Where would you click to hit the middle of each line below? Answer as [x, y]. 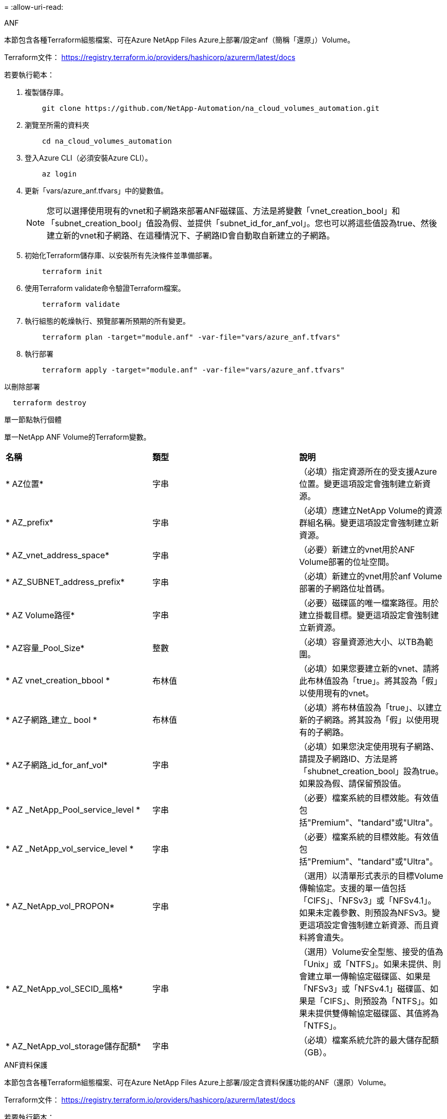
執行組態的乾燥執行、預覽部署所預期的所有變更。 [107, 321]
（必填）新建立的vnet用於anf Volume [371, 576]
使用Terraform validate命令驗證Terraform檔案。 [105, 288]
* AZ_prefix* [30, 522]
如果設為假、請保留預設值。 [352, 783]
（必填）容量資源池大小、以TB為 [362, 642]
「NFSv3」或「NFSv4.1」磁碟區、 [364, 989]
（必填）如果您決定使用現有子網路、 [369, 747]
